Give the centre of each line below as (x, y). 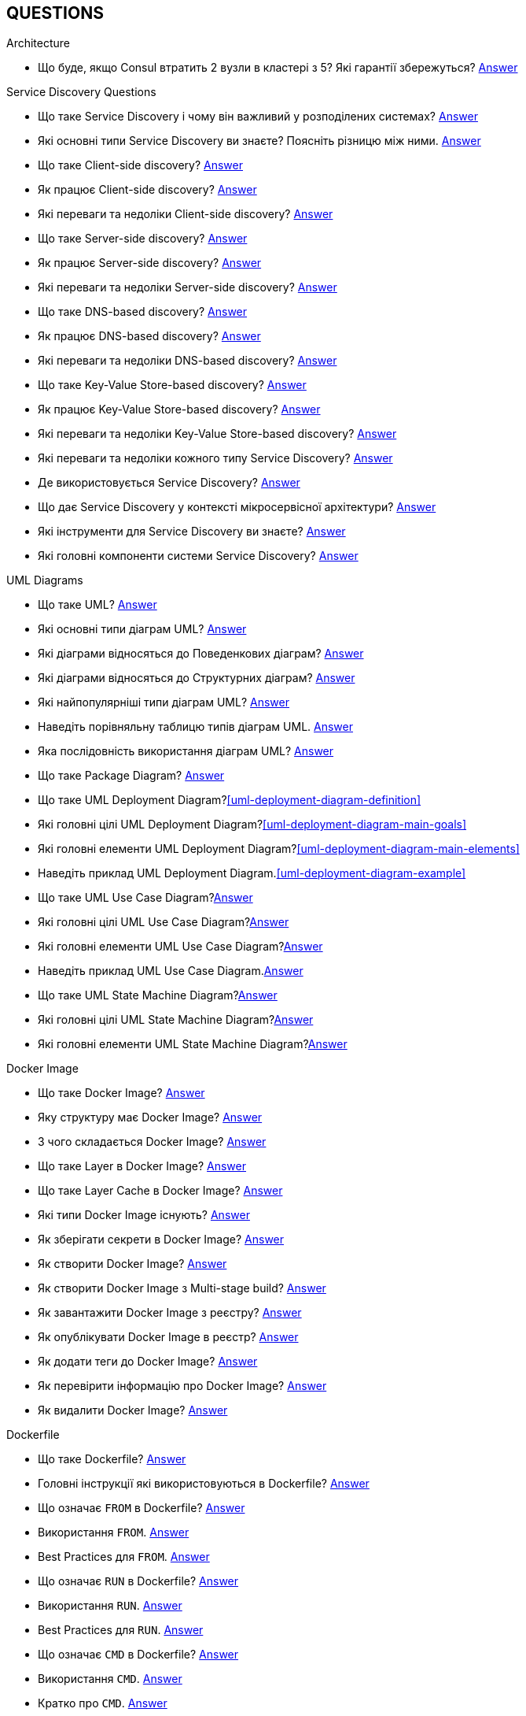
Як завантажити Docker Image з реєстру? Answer (170, 1313)
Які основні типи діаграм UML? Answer (142, 629)
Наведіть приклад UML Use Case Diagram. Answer (171, 971)
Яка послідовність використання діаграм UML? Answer (186, 751)
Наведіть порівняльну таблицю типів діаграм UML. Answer (195, 727)
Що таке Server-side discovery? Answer (143, 239)
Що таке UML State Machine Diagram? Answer (158, 995)
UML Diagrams (45, 580)
